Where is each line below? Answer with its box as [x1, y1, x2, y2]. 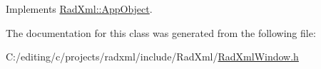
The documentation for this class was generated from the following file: [6, 25, 316, 40]
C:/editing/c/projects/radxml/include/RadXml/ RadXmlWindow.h [6, 49, 299, 64]
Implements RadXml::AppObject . [6, 1, 153, 16]
